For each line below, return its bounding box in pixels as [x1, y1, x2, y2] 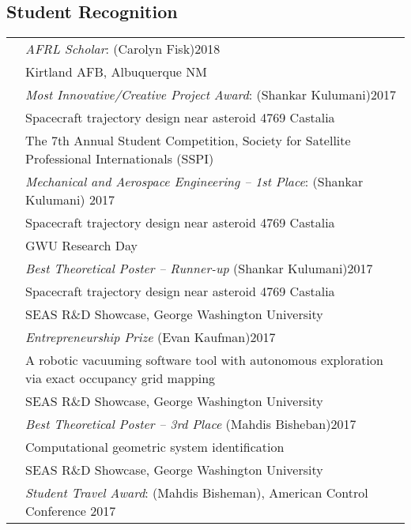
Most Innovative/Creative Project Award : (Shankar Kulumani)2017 [25, 85, 397, 104]
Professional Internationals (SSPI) [25, 149, 214, 168]
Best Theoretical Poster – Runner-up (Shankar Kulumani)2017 [25, 259, 373, 278]
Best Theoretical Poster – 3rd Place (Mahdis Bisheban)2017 [25, 415, 356, 434]
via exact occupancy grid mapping [25, 369, 216, 388]
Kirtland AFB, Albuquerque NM [25, 62, 207, 81]
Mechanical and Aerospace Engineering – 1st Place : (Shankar [25, 172, 364, 191]
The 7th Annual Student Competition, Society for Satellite [25, 131, 351, 150]
